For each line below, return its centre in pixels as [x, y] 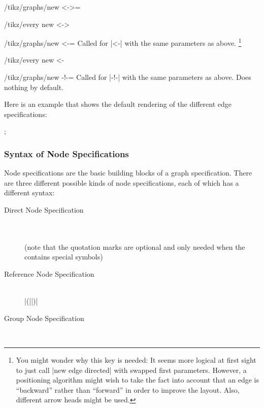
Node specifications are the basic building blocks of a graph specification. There [128, 173]
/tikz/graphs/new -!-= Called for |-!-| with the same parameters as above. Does [128, 77]
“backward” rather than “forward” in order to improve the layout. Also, [128, 389]
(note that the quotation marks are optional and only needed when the [135, 246]
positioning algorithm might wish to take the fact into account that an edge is [138, 380]
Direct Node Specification [44, 210]
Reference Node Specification [49, 273]
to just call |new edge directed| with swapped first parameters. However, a [131, 370]
